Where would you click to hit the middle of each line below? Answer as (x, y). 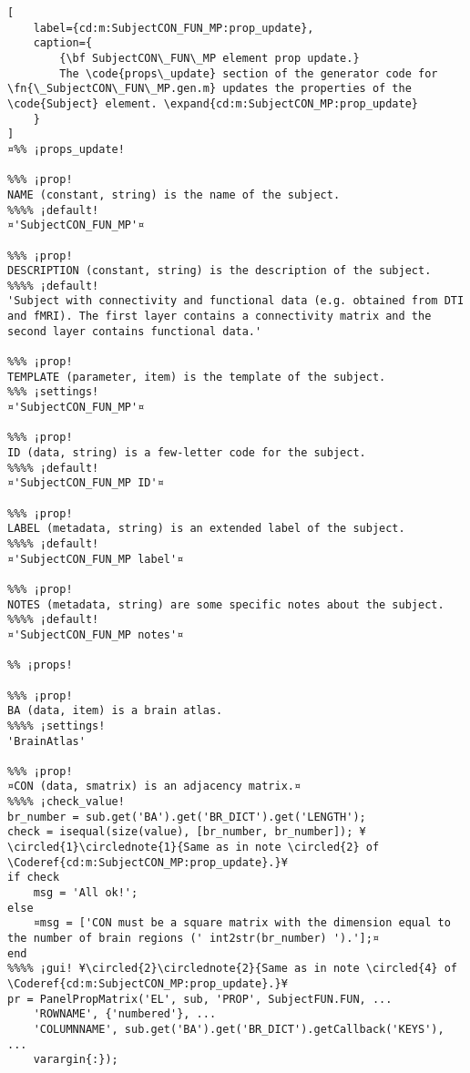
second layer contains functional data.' (135, 331)
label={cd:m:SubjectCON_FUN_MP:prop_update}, (174, 28)
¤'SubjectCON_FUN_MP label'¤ (96, 559)
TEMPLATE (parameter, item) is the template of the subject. (197, 377)
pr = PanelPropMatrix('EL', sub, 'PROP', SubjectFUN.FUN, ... (200, 999)
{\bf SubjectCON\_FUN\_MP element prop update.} (209, 58)
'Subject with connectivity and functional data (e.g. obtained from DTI (236, 301)
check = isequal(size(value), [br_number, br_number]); (180, 832)
